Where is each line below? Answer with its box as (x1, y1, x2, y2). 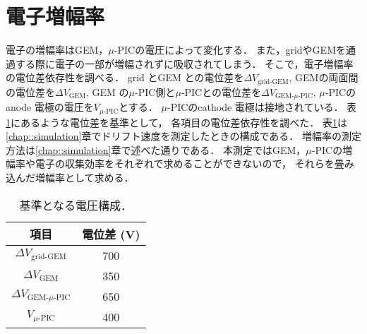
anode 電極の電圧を (6, 100, 94, 114)
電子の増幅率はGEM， (6, 42, 109, 57)
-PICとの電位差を (181, 84, 262, 99)
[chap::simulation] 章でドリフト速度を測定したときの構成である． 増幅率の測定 (6, 129, 361, 143)
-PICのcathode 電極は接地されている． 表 (167, 100, 357, 114)
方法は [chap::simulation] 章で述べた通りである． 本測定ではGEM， (6, 142, 306, 157)
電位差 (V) (82, 225, 140, 242)
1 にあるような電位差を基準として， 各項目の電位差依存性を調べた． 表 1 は (6, 114, 347, 129)
